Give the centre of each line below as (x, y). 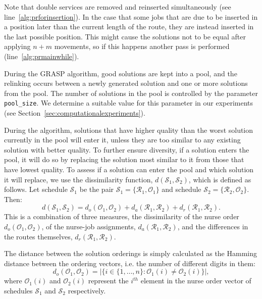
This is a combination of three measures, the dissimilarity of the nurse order (122, 216)
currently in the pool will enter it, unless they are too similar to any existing (122, 140)
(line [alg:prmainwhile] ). (42, 56)
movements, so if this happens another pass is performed (142, 46)
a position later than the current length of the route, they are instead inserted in (129, 27)
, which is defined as (220, 179)
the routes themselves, (38, 236)
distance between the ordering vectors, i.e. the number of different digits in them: (130, 263)
